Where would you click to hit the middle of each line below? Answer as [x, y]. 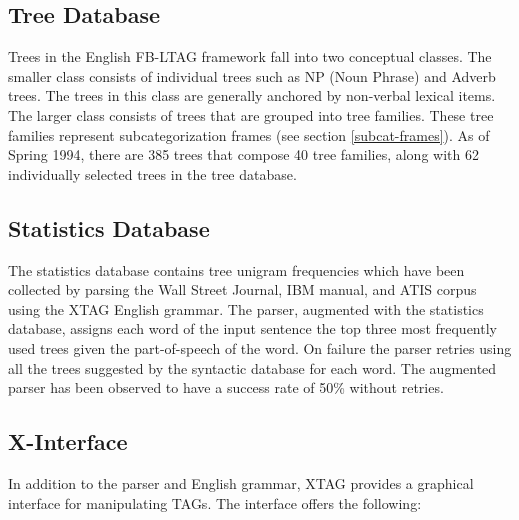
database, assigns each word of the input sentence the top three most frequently [252, 328]
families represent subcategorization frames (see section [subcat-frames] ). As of [249, 134]
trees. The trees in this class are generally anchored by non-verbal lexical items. [252, 95]
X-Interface [68, 441]
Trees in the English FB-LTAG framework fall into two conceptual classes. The [250, 56]
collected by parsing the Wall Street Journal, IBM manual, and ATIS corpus [242, 289]
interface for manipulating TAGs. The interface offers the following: [215, 502]
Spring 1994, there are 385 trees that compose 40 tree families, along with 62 [243, 154]
